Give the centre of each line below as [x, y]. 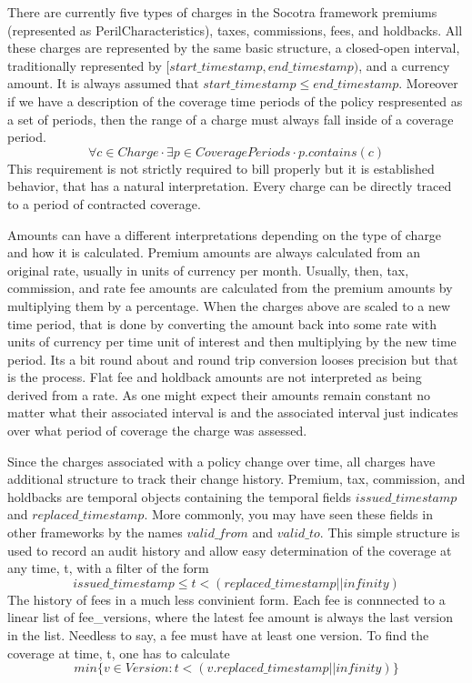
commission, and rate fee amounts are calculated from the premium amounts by [230, 288]
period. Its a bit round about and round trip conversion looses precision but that [233, 359]
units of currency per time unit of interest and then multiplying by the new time [232, 341]
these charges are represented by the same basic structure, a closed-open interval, [234, 48]
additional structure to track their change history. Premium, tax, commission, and [236, 479]
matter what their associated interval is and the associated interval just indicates [233, 412]
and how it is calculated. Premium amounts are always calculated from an [214, 252]
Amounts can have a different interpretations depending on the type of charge [225, 234]
